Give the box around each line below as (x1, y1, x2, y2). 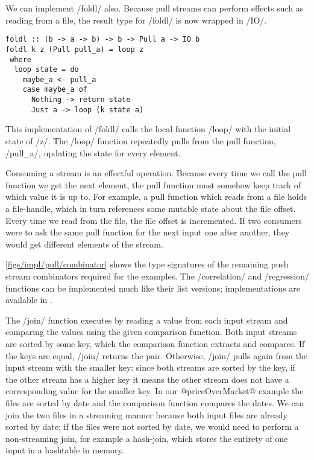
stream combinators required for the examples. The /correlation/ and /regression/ (5, 269, 309, 282)
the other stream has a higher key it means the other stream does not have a (5, 372, 289, 385)
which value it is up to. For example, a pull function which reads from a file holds (5, 190, 307, 203)
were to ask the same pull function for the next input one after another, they (5, 226, 290, 238)
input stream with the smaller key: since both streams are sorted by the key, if (5, 361, 295, 374)
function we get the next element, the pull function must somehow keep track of (5, 178, 301, 191)
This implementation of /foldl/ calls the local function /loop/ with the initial (5, 123, 291, 135)
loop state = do (14, 65, 79, 74)
